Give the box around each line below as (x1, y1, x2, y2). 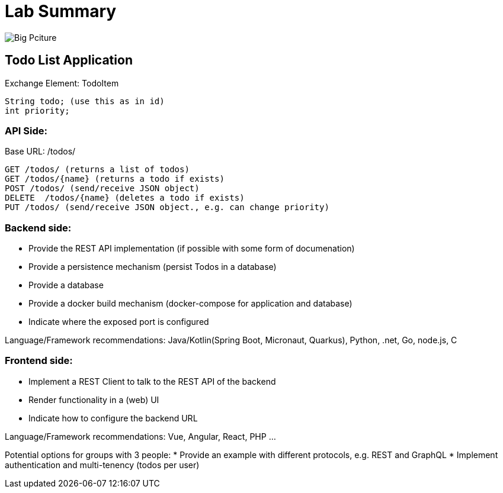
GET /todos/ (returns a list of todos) (5, 165, 190, 175)
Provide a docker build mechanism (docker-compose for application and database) (28, 298, 353, 309)
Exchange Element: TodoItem (5, 78, 119, 88)
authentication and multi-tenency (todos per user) (5, 459, 200, 470)
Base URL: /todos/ (5, 146, 76, 157)
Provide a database (28, 280, 104, 291)
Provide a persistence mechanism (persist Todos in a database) (28, 262, 277, 272)
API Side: (5, 124, 47, 137)
